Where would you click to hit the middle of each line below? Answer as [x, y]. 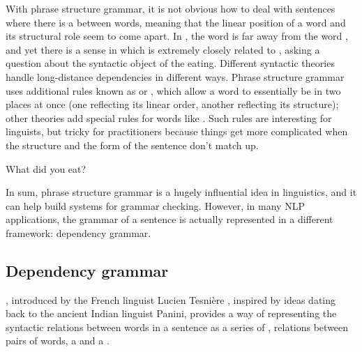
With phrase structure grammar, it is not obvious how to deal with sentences [171, 8]
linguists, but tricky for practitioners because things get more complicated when [177, 131]
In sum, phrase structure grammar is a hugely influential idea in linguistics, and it [181, 192]
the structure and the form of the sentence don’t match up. [132, 145]
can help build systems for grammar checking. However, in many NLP [155, 205]
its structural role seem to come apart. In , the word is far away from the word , [177, 36]
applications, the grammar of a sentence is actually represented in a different [169, 219]
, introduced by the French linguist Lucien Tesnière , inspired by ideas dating [171, 299]
